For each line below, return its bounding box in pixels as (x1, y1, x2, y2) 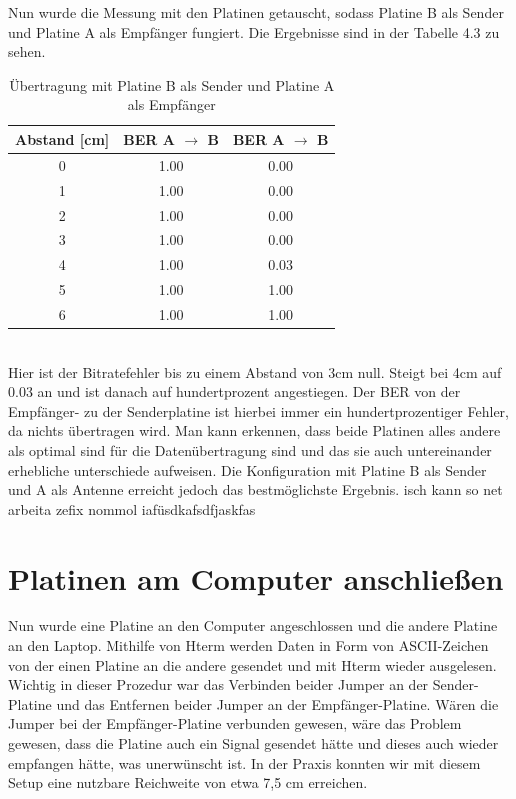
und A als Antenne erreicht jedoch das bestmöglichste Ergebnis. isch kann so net (8, 479, 503, 500)
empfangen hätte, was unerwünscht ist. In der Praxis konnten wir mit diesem (8, 752, 481, 773)
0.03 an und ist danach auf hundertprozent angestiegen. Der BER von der (8, 381, 461, 402)
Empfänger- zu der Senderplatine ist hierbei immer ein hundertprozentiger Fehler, (8, 400, 509, 421)
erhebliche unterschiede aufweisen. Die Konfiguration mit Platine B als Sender (8, 459, 487, 480)
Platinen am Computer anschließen (8, 557, 504, 598)
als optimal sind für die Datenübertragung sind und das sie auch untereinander (8, 439, 492, 460)
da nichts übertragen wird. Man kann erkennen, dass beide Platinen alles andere (8, 420, 501, 441)
